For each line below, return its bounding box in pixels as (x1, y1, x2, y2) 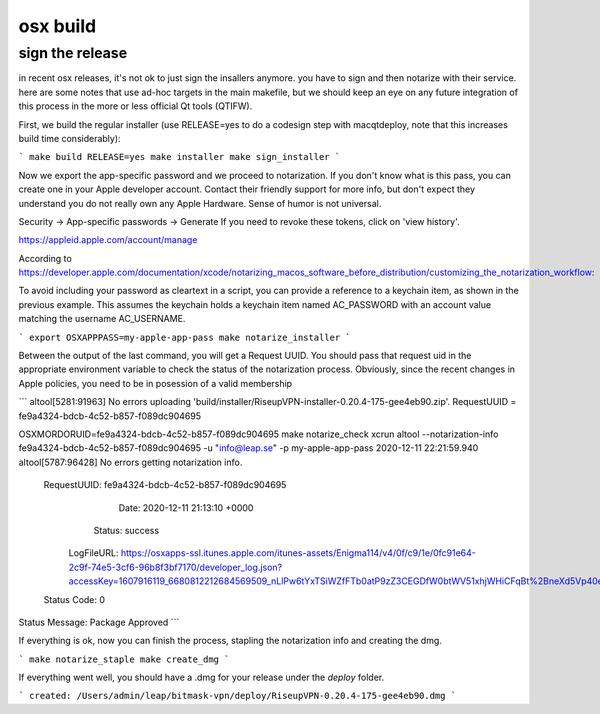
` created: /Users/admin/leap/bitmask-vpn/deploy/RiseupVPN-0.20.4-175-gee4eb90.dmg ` (18, 690, 457, 702)
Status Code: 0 (43, 593, 105, 605)
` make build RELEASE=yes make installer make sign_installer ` (18, 151, 341, 163)
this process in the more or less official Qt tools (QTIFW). (18, 100, 253, 112)
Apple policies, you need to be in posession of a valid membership (18, 377, 293, 389)
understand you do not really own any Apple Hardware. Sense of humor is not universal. (18, 197, 382, 209)
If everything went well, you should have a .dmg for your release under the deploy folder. (18, 671, 385, 684)
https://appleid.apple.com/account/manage (18, 234, 198, 246)
